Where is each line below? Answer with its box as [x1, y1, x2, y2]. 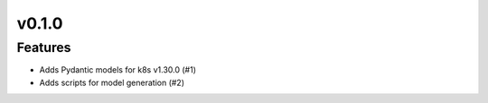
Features [16, 39, 71, 56]
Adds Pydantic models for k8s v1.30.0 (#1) [39, 64, 196, 75]
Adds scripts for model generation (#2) [39, 77, 185, 88]
